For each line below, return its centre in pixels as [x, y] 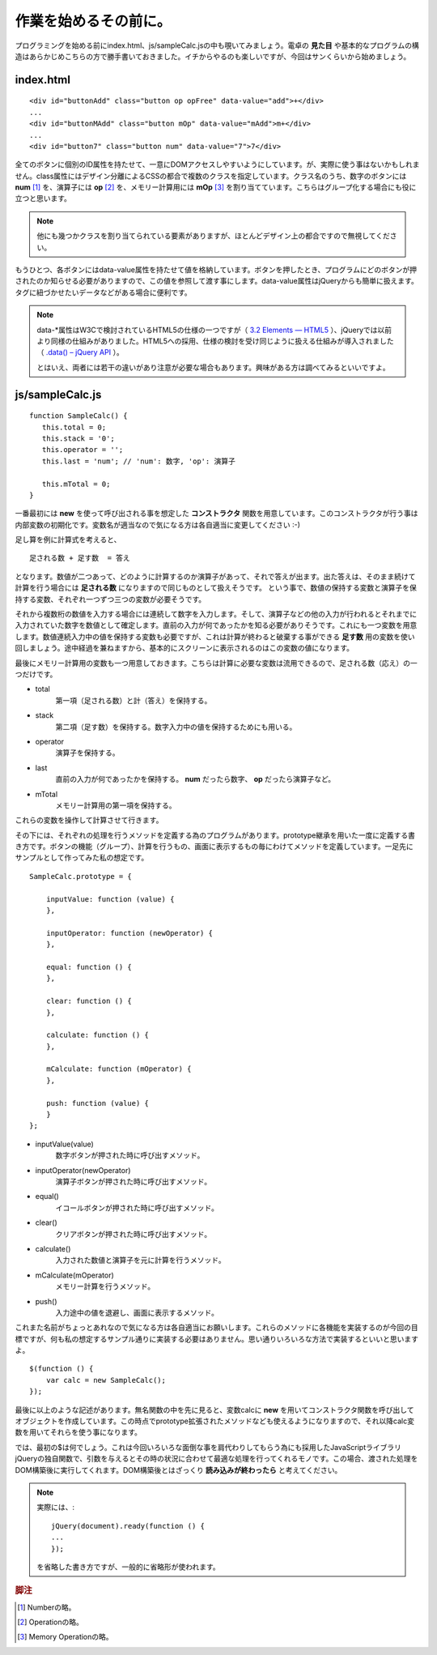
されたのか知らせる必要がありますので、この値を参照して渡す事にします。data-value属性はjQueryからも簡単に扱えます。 [216, 281]
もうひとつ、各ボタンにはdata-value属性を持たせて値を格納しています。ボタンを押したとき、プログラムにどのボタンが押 [216, 270]
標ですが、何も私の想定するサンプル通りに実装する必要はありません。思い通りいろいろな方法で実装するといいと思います [216, 1339]
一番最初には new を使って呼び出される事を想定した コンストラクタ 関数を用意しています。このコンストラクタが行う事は [216, 514]
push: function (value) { [98, 1103]
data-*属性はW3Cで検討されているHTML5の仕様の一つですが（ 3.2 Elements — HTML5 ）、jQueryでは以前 [214, 330]
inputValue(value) [65, 1144]
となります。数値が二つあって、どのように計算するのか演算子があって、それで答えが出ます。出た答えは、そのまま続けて [215, 576]
